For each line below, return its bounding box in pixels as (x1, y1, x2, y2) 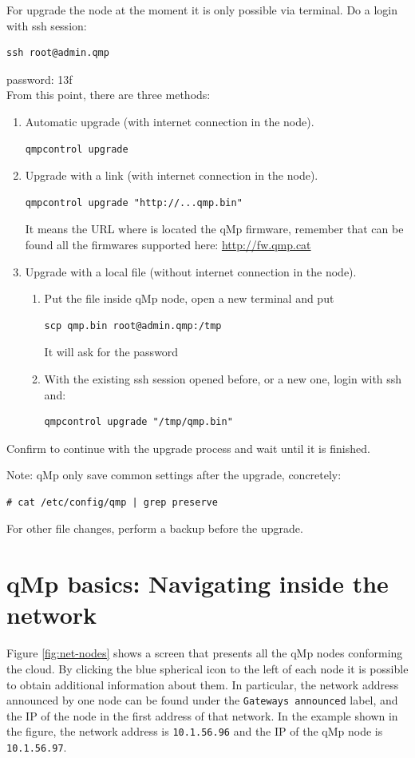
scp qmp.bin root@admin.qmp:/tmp (44, 319, 222, 331)
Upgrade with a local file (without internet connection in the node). (25, 263, 357, 280)
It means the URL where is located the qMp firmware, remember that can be (25, 220, 404, 237)
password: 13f (6, 70, 73, 87)
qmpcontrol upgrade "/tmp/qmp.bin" (44, 416, 233, 428)
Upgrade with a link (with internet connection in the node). (25, 167, 318, 184)
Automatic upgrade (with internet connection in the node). (25, 113, 314, 129)
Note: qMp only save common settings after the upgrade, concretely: (6, 466, 342, 483)
